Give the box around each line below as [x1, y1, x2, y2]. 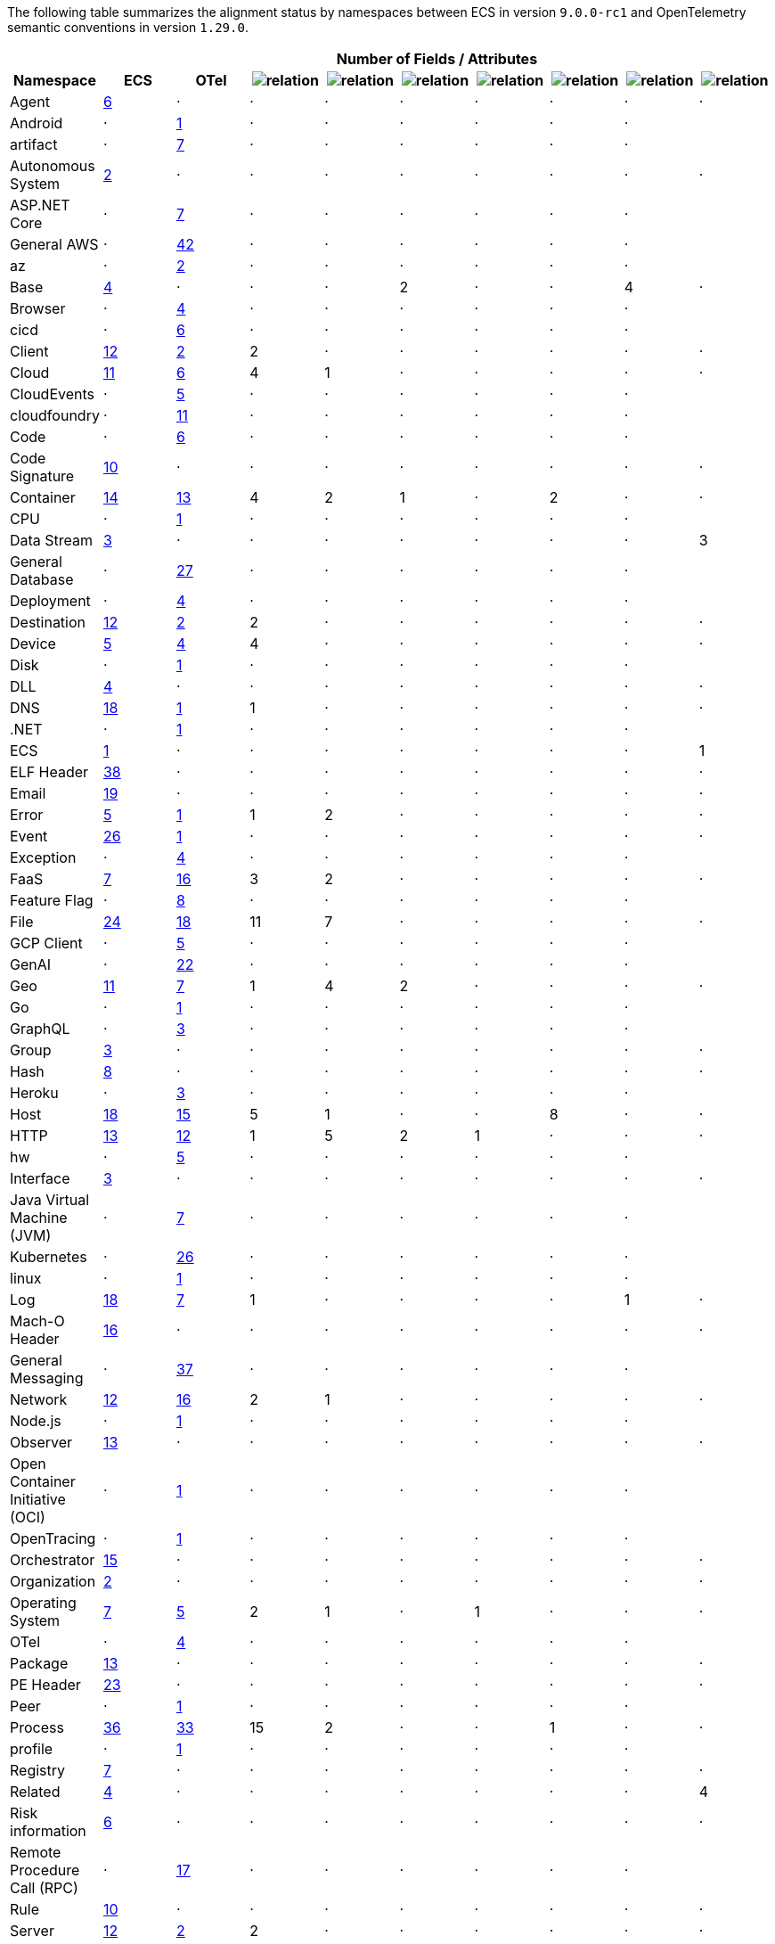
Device [10, 635, 56, 652]
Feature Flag [10, 891, 94, 909]
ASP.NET [10, 196, 70, 214]
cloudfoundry [10, 406, 100, 424]
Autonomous [10, 157, 95, 175]
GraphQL [10, 1020, 70, 1038]
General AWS [10, 235, 99, 253]
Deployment [10, 592, 91, 610]
